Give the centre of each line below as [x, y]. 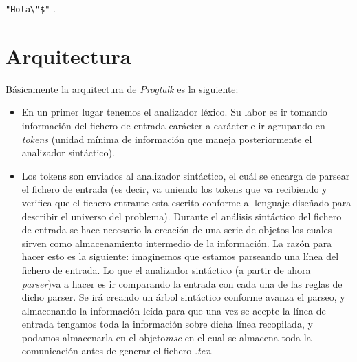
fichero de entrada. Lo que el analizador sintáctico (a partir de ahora [166, 269]
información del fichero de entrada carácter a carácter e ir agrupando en [173, 125]
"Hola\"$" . [31, 8]
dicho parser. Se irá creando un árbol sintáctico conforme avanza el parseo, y [183, 297]
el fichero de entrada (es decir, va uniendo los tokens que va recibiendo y [174, 189]
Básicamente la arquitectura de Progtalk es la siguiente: [122, 88]
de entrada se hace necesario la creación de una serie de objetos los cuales [177, 230]
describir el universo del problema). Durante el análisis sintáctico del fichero [182, 216]
